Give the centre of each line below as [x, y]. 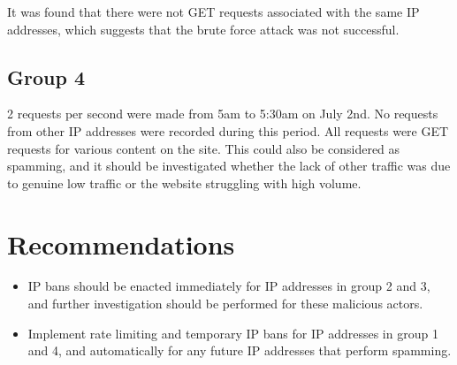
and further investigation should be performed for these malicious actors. [225, 304]
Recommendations [121, 243]
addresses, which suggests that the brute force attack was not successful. [203, 29]
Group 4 [46, 76]
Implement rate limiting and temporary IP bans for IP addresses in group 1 [233, 333]
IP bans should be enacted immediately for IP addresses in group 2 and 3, [229, 286]
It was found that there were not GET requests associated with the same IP [213, 11]
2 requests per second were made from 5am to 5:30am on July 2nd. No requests [223, 114]
